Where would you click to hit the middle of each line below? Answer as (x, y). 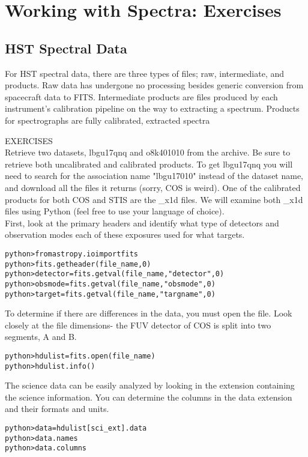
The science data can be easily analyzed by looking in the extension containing (150, 385)
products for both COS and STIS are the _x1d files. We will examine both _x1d (154, 199)
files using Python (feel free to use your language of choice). (115, 211)
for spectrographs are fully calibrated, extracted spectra (107, 120)
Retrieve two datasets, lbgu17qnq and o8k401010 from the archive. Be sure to (148, 152)
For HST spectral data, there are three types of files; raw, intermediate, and (145, 73)
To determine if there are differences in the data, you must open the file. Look (149, 313)
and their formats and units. (57, 409)
